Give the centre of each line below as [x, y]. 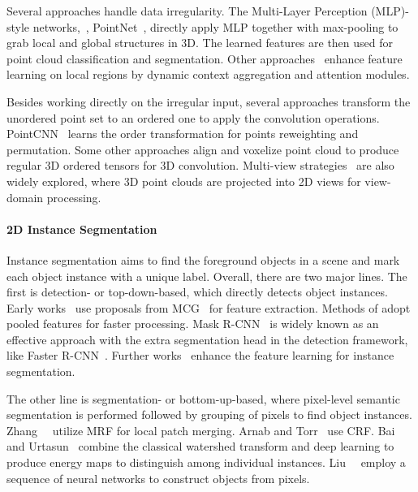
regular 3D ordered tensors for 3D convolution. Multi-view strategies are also [200, 165]
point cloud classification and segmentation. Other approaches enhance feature [205, 58]
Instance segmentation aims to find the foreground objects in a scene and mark [203, 259]
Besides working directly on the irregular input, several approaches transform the [209, 101]
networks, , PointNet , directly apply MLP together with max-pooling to [215, 26]
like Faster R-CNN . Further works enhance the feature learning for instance [200, 355]
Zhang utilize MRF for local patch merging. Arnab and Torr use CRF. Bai [201, 430]
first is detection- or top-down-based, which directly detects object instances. [197, 292]
